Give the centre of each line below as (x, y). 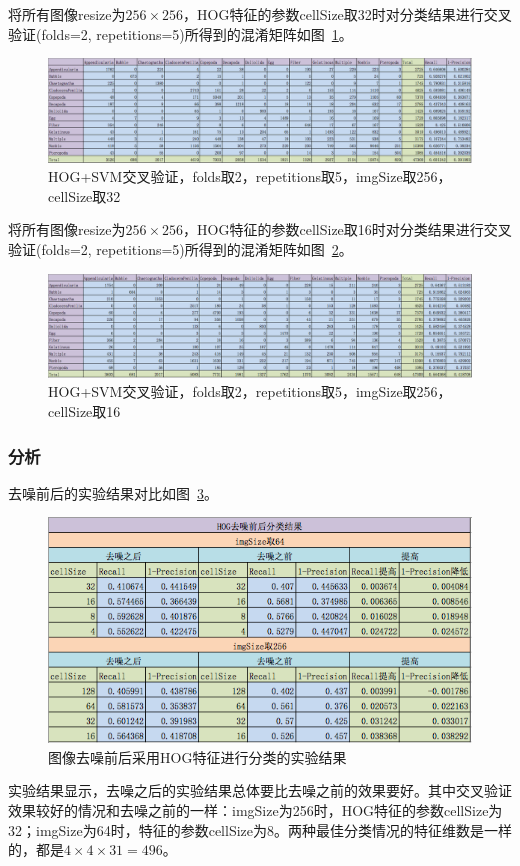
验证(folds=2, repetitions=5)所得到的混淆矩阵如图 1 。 (180, 33)
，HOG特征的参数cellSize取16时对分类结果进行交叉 (347, 229)
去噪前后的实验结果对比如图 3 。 (113, 492)
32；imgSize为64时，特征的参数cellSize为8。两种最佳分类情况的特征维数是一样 (260, 829)
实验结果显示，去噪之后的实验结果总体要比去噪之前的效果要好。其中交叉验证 (260, 790)
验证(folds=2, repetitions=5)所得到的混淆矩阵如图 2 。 (180, 248)
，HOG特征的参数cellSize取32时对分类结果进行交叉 (347, 14)
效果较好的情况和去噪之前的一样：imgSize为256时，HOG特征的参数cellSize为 (255, 810)
